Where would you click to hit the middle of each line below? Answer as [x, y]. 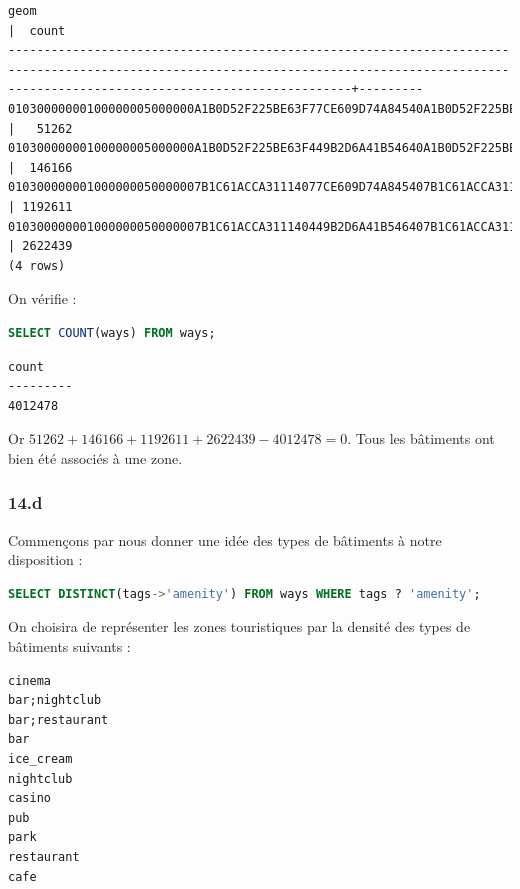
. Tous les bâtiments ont [421, 438]
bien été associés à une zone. [95, 457]
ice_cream [40, 759]
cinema [29, 680]
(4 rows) [37, 265]
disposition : [45, 559]
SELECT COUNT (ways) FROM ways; [112, 332]
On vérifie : [42, 298]
